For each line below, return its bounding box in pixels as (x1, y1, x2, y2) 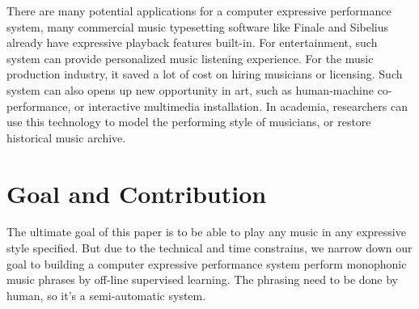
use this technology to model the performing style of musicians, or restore (6, 113, 371, 130)
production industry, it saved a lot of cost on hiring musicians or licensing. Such (6, 66, 403, 83)
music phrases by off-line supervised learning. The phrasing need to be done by (6, 271, 399, 288)
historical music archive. (6, 129, 126, 146)
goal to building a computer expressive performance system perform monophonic (6, 255, 407, 272)
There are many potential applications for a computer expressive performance (6, 2, 391, 19)
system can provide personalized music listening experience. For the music (6, 49, 374, 66)
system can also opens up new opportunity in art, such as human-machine (6, 81, 374, 98)
